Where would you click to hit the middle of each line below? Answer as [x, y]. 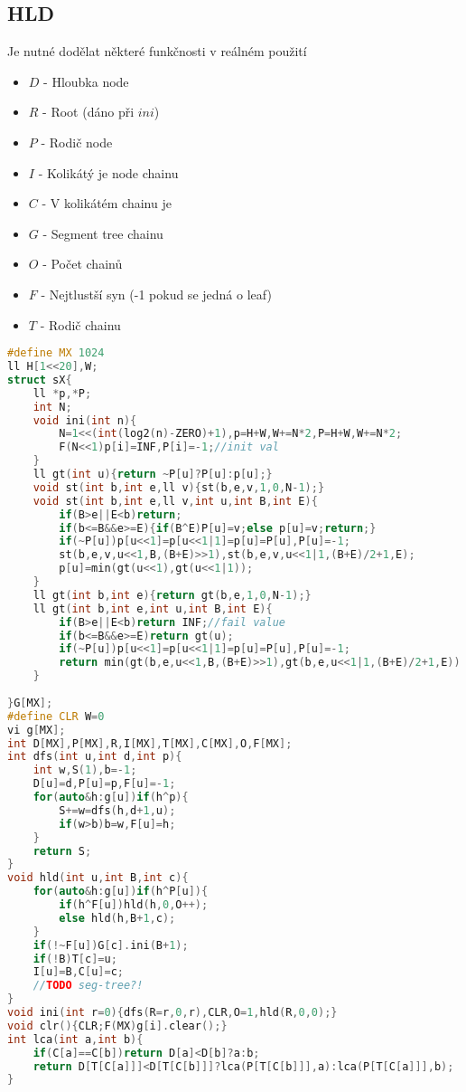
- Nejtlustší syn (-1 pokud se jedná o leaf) [156, 294]
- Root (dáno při [89, 112]
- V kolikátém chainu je [107, 203]
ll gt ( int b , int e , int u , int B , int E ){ [153, 608]
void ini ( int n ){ [85, 420]
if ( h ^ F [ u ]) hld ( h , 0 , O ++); [134, 905]
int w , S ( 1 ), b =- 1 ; [85, 770]
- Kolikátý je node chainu [108, 172]
